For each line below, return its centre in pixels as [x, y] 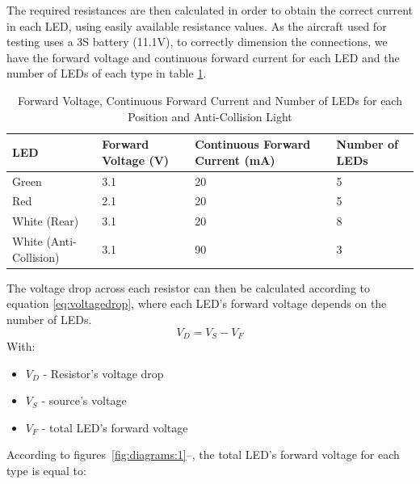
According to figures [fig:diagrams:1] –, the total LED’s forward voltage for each [203, 455]
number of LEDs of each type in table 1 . [107, 73]
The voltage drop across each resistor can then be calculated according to [189, 287]
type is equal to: [46, 471]
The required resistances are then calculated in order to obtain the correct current [210, 10]
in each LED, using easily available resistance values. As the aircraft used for [197, 25]
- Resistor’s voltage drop [103, 373]
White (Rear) [46, 221]
